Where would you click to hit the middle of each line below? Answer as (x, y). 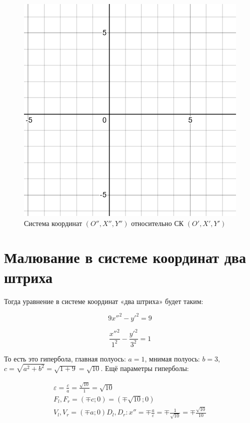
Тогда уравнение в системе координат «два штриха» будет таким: (104, 301)
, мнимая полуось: (172, 358)
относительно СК (157, 223)
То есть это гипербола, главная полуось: (65, 358)
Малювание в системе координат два (125, 257)
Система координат (53, 223)
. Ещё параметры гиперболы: (145, 368)
